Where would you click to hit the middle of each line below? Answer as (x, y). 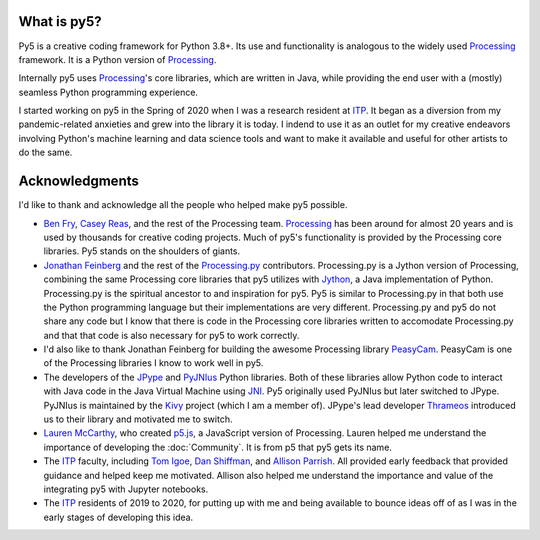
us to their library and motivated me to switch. (138, 419)
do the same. (45, 152)
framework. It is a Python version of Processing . (117, 59)
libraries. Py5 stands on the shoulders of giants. (142, 251)
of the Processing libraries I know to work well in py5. (153, 363)
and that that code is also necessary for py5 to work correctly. (171, 335)
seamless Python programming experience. (108, 92)
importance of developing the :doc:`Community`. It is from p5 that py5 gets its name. (217, 447)
